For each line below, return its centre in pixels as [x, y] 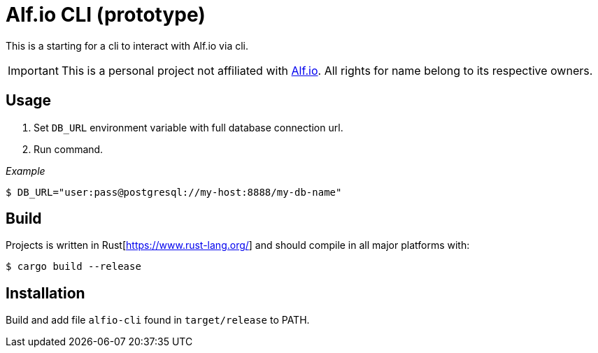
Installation [45, 293]
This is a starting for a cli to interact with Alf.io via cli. [127, 45]
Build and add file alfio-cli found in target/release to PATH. [158, 320]
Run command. [69, 149]
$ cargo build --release [73, 267]
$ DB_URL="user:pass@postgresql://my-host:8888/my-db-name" [174, 192]
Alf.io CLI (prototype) [106, 15]
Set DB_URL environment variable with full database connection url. [188, 127]
